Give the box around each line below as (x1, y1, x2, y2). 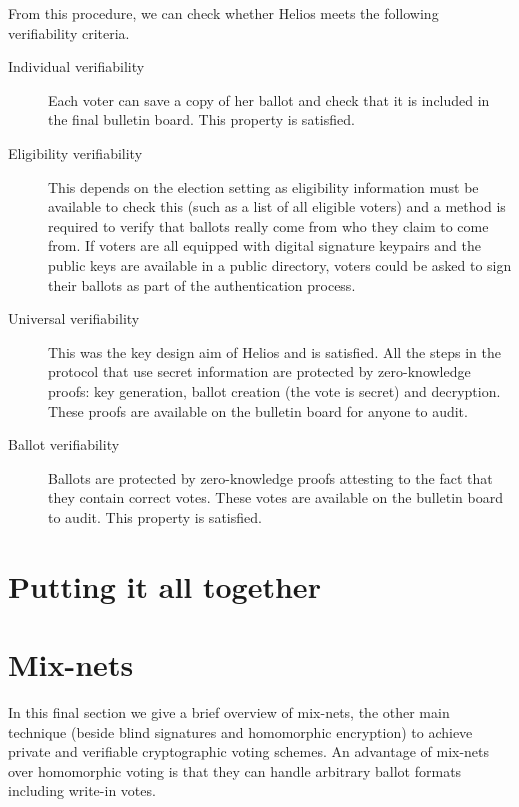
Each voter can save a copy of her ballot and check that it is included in (48, 89, 490, 110)
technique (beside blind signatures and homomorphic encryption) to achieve (8, 721, 473, 742)
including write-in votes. (8, 780, 156, 801)
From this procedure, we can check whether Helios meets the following (8, 3, 439, 23)
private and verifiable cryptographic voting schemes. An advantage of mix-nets (8, 741, 490, 762)
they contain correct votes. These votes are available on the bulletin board (48, 487, 503, 508)
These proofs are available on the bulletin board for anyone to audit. (48, 400, 468, 421)
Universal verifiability (8, 308, 140, 329)
